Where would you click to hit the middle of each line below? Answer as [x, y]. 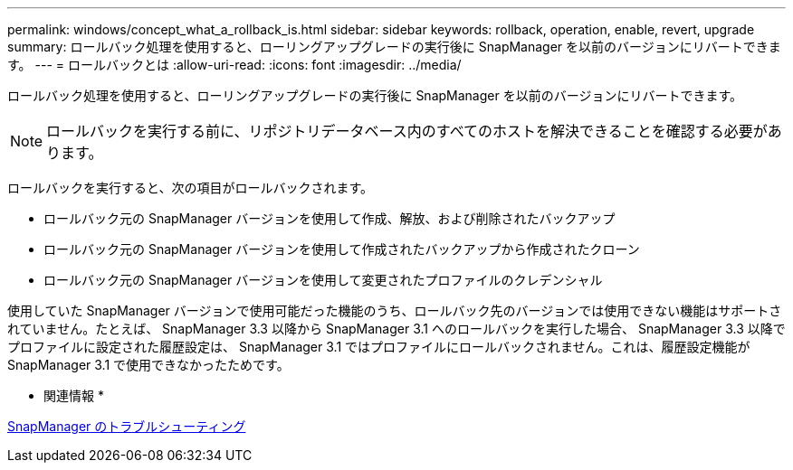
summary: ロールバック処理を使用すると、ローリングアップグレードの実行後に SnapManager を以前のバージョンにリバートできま [394, 47]
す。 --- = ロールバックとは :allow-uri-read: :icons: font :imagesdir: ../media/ [234, 65]
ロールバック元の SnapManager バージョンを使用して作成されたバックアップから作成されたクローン [342, 249]
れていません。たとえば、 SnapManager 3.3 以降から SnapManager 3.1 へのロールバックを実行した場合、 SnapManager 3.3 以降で [396, 329]
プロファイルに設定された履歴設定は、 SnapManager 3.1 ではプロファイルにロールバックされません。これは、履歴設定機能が [379, 347]
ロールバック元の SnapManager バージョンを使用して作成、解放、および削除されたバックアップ [330, 218]
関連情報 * [74, 395]
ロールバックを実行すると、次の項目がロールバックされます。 [191, 188]
